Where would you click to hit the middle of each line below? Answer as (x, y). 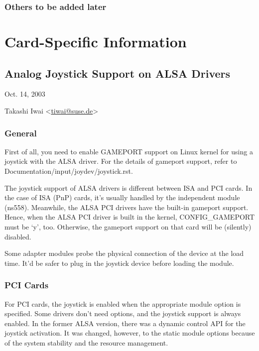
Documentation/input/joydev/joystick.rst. (69, 171)
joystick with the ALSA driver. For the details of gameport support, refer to (121, 161)
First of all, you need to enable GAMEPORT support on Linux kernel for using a (129, 151)
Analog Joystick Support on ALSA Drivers (118, 73)
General (21, 133)
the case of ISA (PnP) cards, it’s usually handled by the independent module (122, 197)
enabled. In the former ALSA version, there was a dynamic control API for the (125, 323)
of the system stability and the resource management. (86, 342)
